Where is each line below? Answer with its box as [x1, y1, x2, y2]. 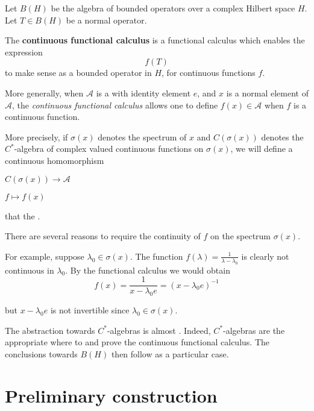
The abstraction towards [5, 324, 95, 336]
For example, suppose [5, 249, 84, 262]
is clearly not [241, 249, 289, 262]
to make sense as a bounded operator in [5, 66, 152, 79]
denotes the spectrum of [98, 130, 187, 143]
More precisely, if [5, 130, 68, 143]
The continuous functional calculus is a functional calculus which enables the [5, 34, 305, 46]
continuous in [5, 263, 54, 276]
